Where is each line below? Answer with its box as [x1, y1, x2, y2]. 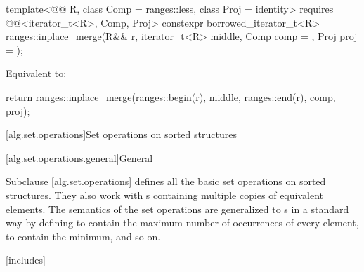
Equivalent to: [6, 66, 67, 81]
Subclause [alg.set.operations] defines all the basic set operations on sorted [6, 174, 326, 189]
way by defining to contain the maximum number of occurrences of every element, [6, 215, 359, 230]
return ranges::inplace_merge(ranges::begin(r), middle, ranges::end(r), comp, [6, 89, 336, 104]
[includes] [6, 252, 46, 267]
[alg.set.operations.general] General [6, 150, 153, 165]
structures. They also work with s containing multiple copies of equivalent [6, 187, 323, 202]
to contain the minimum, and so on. [6, 229, 161, 243]
